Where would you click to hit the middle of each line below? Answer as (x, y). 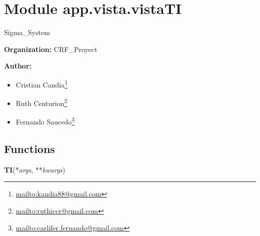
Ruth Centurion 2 (41, 102)
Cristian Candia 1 (41, 83)
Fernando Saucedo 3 (45, 121)
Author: (18, 66)
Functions (29, 149)
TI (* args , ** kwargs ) (35, 169)
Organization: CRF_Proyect (51, 49)
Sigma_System (27, 32)
